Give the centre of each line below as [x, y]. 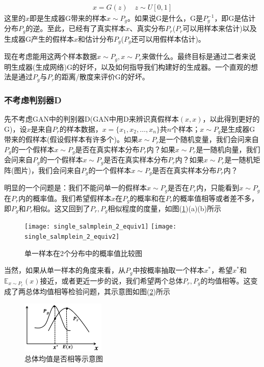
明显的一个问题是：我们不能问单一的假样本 [75, 188]
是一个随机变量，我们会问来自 [209, 139]
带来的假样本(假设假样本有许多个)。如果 [71, 139]
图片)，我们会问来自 [47, 170]
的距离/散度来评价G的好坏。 [102, 77]
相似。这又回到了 [61, 208]
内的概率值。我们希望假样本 [65, 198]
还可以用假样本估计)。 [168, 38]
